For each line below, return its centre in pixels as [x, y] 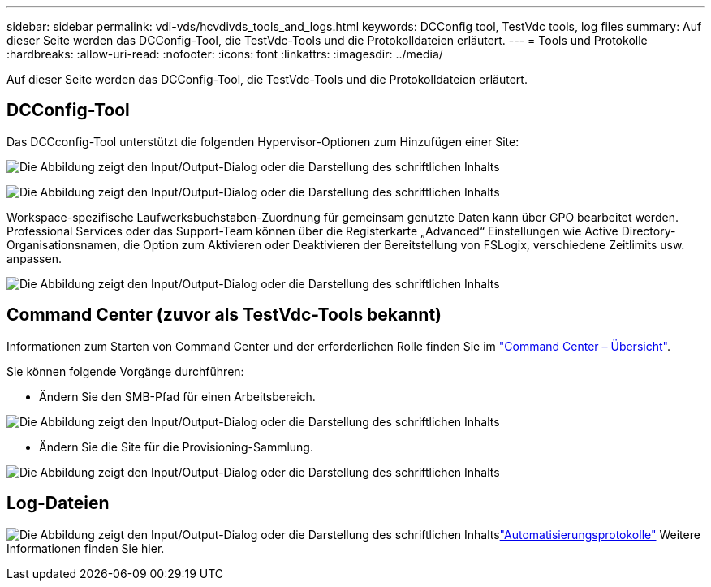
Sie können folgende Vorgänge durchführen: [125, 371]
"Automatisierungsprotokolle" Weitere [600, 534]
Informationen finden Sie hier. [86, 548]
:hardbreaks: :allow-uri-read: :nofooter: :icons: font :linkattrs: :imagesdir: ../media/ [225, 54]
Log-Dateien [58, 503]
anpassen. [34, 258]
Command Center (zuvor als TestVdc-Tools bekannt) [224, 315]
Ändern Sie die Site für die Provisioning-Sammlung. [176, 447]
